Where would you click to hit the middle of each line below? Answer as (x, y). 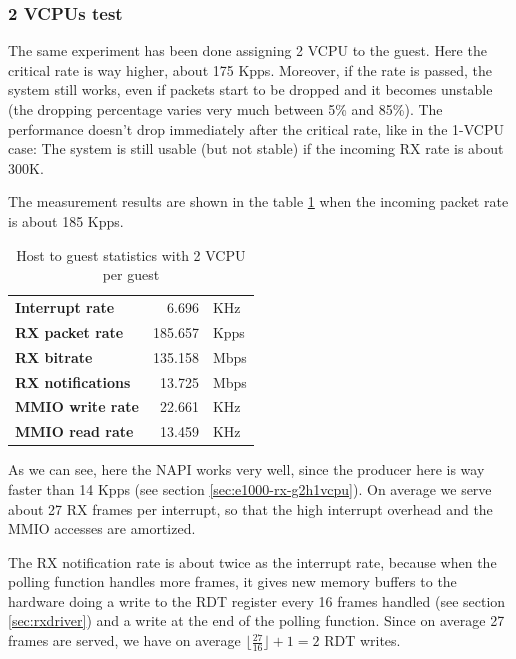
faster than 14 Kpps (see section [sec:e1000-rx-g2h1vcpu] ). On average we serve (250, 488)
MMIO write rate (77, 406)
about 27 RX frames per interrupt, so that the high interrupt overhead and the (250, 508)
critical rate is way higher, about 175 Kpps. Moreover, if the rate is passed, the (250, 69)
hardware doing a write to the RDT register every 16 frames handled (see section (257, 600)
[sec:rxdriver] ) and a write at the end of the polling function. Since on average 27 (256, 620)
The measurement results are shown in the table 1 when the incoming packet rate (258, 201)
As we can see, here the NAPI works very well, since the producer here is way (246, 469)
